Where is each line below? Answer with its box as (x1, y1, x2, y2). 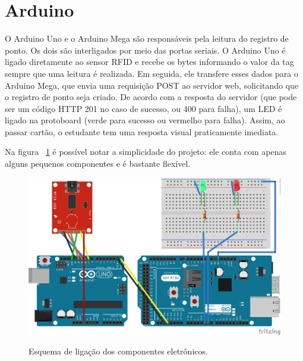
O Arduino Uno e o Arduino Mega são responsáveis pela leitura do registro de (5, 32, 289, 45)
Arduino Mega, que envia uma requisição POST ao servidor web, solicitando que (5, 79, 299, 91)
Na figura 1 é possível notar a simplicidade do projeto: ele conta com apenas (5, 145, 287, 158)
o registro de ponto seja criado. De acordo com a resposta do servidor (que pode (5, 91, 297, 103)
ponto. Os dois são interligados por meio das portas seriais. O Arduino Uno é (5, 43, 286, 56)
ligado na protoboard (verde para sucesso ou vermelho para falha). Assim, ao (5, 114, 285, 126)
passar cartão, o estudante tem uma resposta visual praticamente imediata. (5, 125, 279, 138)
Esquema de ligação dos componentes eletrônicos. (29, 345, 208, 357)
